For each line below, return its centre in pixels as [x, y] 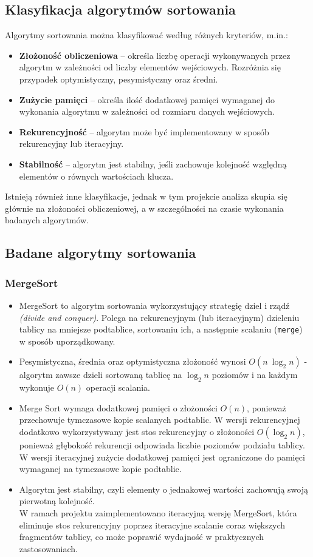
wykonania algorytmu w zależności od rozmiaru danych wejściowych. [147, 111]
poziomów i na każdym [255, 375]
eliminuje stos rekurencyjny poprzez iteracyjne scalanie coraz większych [152, 525]
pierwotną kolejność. [57, 501]
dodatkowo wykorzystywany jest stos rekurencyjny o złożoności [137, 431]
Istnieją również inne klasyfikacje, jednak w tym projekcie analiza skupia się [146, 196]
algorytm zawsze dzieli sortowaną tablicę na [101, 375]
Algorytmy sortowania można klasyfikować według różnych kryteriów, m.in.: [146, 35]
